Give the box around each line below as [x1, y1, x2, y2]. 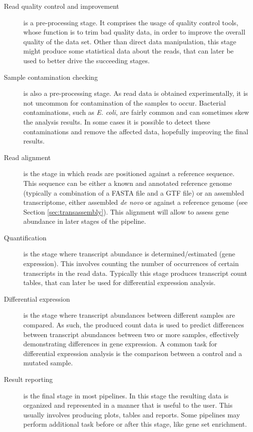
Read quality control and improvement [4, 1, 119, 11]
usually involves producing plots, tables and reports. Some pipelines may [23, 409, 240, 419]
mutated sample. [23, 358, 73, 368]
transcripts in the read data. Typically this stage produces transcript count [23, 268, 247, 278]
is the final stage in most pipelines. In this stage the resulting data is [23, 390, 229, 400]
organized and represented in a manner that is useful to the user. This [23, 400, 233, 410]
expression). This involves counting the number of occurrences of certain [23, 258, 239, 269]
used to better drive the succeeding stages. [23, 55, 150, 65]
